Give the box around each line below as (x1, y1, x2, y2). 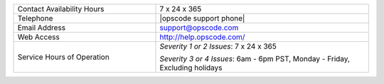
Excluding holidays (159, 63, 223, 73)
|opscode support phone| (159, 14, 245, 23)
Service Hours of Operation (17, 52, 110, 62)
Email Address (17, 23, 66, 32)
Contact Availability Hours (17, 4, 105, 14)
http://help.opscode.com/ (159, 32, 245, 42)
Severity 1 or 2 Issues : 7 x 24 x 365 (159, 41, 277, 51)
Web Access (17, 32, 60, 42)
